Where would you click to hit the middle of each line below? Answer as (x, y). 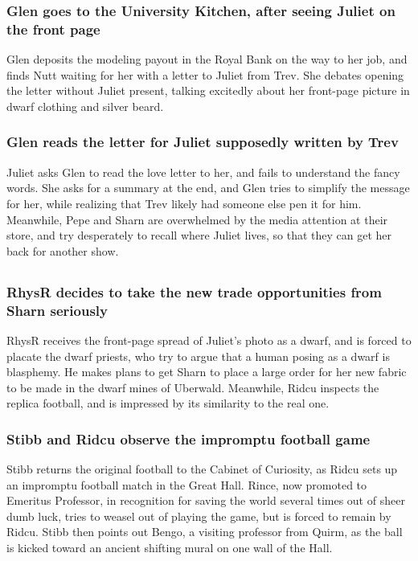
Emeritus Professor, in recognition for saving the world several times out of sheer (206, 500)
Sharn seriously (57, 310)
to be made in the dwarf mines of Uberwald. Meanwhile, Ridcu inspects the (193, 387)
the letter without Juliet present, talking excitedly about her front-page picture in (208, 90)
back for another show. (63, 250)
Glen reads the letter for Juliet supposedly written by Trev (203, 142)
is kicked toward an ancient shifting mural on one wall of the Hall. (170, 548)
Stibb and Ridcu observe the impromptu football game (189, 438)
